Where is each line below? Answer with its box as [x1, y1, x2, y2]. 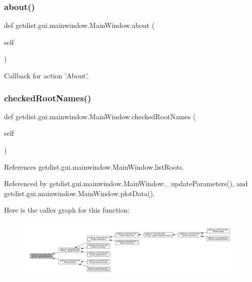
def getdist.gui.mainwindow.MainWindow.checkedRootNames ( [4, 111, 196, 121]
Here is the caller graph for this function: [4, 205, 130, 215]
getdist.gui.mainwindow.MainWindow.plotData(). [4, 188, 155, 198]
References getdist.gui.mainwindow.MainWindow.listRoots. [4, 161, 184, 172]
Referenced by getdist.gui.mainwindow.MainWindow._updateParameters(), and [4, 178, 248, 189]
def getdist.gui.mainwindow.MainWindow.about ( [4, 20, 155, 30]
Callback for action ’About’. [4, 70, 89, 80]
